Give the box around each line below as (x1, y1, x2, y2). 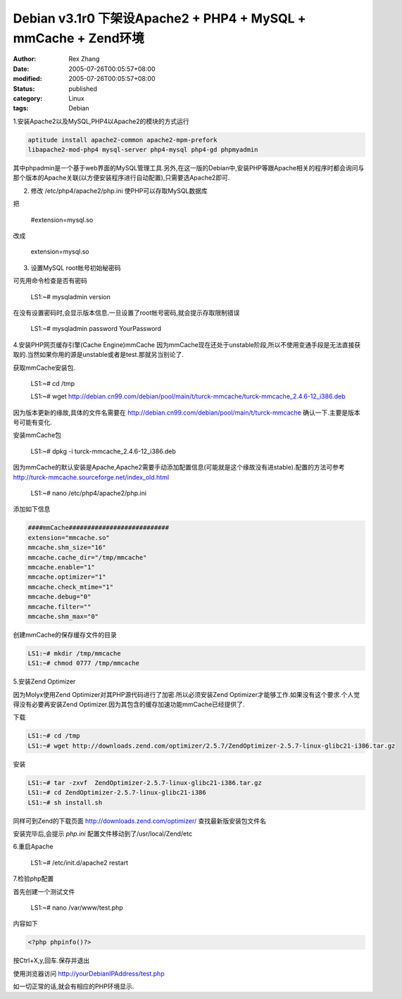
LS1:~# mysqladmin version (30, 292, 111, 301)
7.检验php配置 (13, 874, 54, 883)
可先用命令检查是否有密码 (13, 277, 87, 285)
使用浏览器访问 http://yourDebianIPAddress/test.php (13, 969, 165, 978)
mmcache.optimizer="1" (27, 573, 106, 581)
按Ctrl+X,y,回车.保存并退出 (13, 956, 90, 965)
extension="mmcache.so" (27, 534, 111, 541)
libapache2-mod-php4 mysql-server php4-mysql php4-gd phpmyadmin (27, 146, 258, 154)
